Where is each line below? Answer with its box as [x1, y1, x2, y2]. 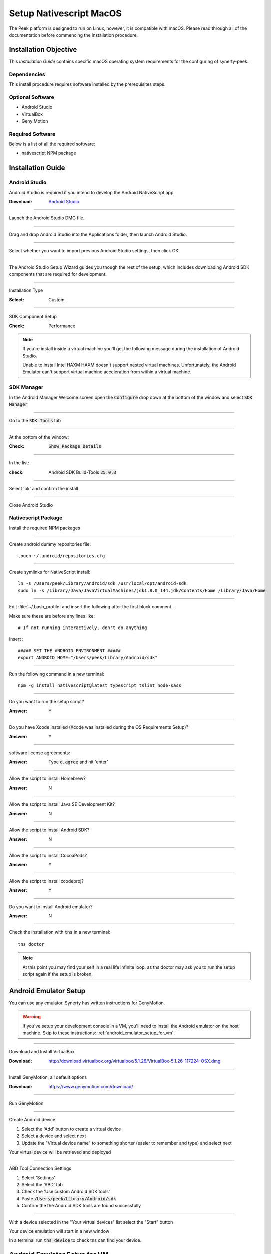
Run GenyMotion [9, 1100, 44, 1106]
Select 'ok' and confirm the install [9, 486, 78, 492]
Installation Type [9, 287, 43, 293]
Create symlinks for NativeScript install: [9, 569, 91, 575]
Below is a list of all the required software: [9, 141, 96, 147]
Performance [48, 323, 76, 329]
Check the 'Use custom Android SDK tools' [21, 1189, 110, 1195]
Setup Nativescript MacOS [9, 8, 122, 19]
